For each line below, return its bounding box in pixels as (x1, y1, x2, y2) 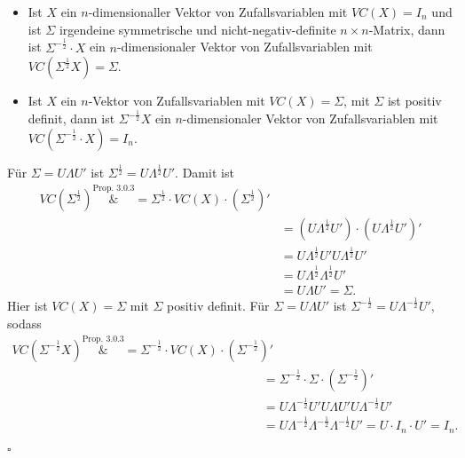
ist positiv (387, 91, 442, 110)
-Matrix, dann (368, 20, 445, 38)
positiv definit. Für (167, 296, 270, 315)
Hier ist (7, 296, 48, 315)
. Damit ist (175, 163, 234, 182)
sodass (7, 313, 42, 332)
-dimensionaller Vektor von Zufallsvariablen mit (88, 3, 348, 20)
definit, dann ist (28, 109, 115, 128)
